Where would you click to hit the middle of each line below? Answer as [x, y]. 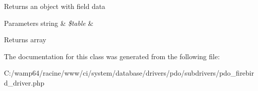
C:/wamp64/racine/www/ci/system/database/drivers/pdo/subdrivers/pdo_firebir [129, 73]
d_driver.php [24, 82]
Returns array [25, 40]
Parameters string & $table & [49, 23]
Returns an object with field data [55, 6]
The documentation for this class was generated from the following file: [112, 56]
